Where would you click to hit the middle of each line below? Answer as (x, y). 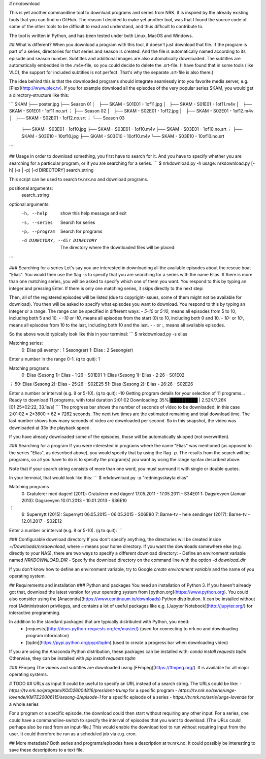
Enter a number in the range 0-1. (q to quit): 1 (55, 359)
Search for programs (82, 231)
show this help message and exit (93, 213)
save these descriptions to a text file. (47, 750)
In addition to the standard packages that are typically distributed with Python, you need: (99, 622)
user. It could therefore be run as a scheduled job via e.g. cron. (73, 734)
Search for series (78, 222)
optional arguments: (30, 204)
